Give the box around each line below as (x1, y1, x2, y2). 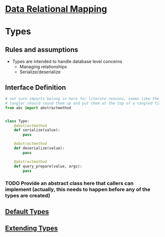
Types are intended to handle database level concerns (12, 59, 123, 64)
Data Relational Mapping (5, 3, 107, 15)
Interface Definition (5, 83, 66, 91)
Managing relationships (19, 64, 67, 70)
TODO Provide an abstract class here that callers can (5, 180, 134, 187)
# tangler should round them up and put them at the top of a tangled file (5, 101, 164, 106)
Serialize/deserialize (19, 69, 61, 75)
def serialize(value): (14, 128, 60, 133)
